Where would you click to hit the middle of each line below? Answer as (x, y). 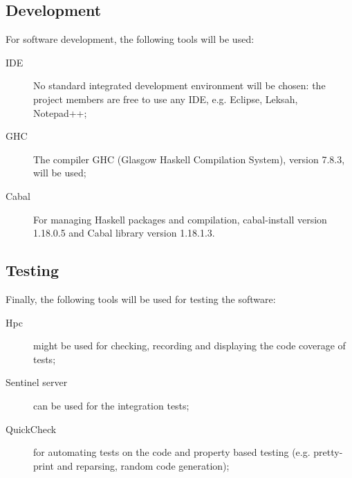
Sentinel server (37, 382)
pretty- (328, 452)
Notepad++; (60, 112)
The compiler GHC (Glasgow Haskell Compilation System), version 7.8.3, (189, 159)
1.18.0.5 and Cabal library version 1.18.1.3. (124, 233)
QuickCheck (31, 429)
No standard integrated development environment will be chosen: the (179, 85)
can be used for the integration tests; (111, 405)
